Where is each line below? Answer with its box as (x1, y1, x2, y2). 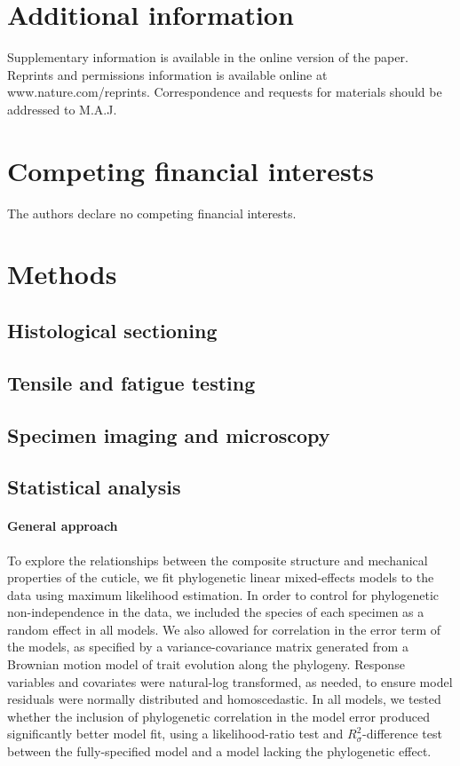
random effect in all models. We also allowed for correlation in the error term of (7, 620, 441, 638)
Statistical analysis (7, 473, 181, 501)
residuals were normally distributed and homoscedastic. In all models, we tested (7, 690, 441, 708)
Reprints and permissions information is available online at (7, 65, 328, 83)
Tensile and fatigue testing (7, 368, 256, 396)
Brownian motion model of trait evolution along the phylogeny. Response (7, 655, 405, 674)
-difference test (362, 724, 442, 743)
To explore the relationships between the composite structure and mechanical (7, 550, 428, 569)
